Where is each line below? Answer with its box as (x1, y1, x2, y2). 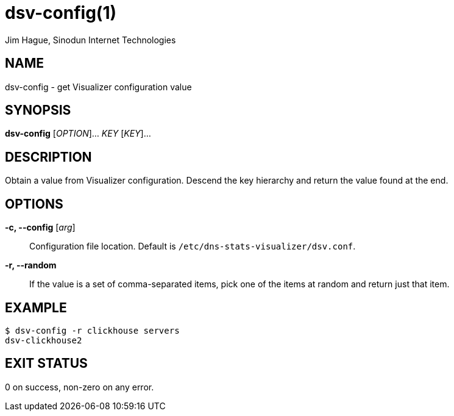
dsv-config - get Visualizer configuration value (5, 81, 192, 92)
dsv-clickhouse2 (5, 335, 82, 345)
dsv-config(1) (5, 2, 117, 23)
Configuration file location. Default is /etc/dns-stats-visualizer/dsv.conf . (29, 241, 356, 252)
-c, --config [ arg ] (5, 222, 76, 233)
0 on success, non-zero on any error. (5, 381, 154, 392)
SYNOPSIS (5, 102, 71, 118)
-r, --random (5, 260, 57, 271)
